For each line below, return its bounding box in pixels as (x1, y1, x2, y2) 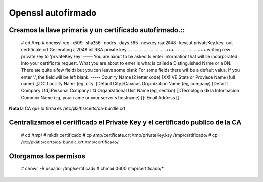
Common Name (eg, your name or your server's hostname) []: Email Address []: (21, 94, 181, 100)
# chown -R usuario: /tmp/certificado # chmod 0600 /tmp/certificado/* (21, 166, 164, 172)
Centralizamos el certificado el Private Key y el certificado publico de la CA (9, 118, 242, 126)
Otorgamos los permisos (9, 152, 85, 160)
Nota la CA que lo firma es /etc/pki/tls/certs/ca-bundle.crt (9, 105, 126, 112)
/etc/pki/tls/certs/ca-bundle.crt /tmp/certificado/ (21, 139, 119, 145)
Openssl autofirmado (9, 7, 97, 18)
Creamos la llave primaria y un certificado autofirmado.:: (9, 26, 185, 34)
